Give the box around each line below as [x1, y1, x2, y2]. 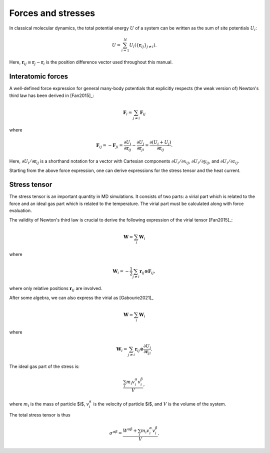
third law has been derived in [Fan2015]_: [9, 92, 94, 98]
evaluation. [9, 207, 32, 213]
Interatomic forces [9, 72, 68, 81]
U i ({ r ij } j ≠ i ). [129, 42, 157, 49]
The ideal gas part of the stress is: [9, 363, 80, 369]
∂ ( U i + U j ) [149, 139, 171, 146]
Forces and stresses [9, 7, 95, 18]
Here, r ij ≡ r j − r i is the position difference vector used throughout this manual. [9, 59, 173, 66]
